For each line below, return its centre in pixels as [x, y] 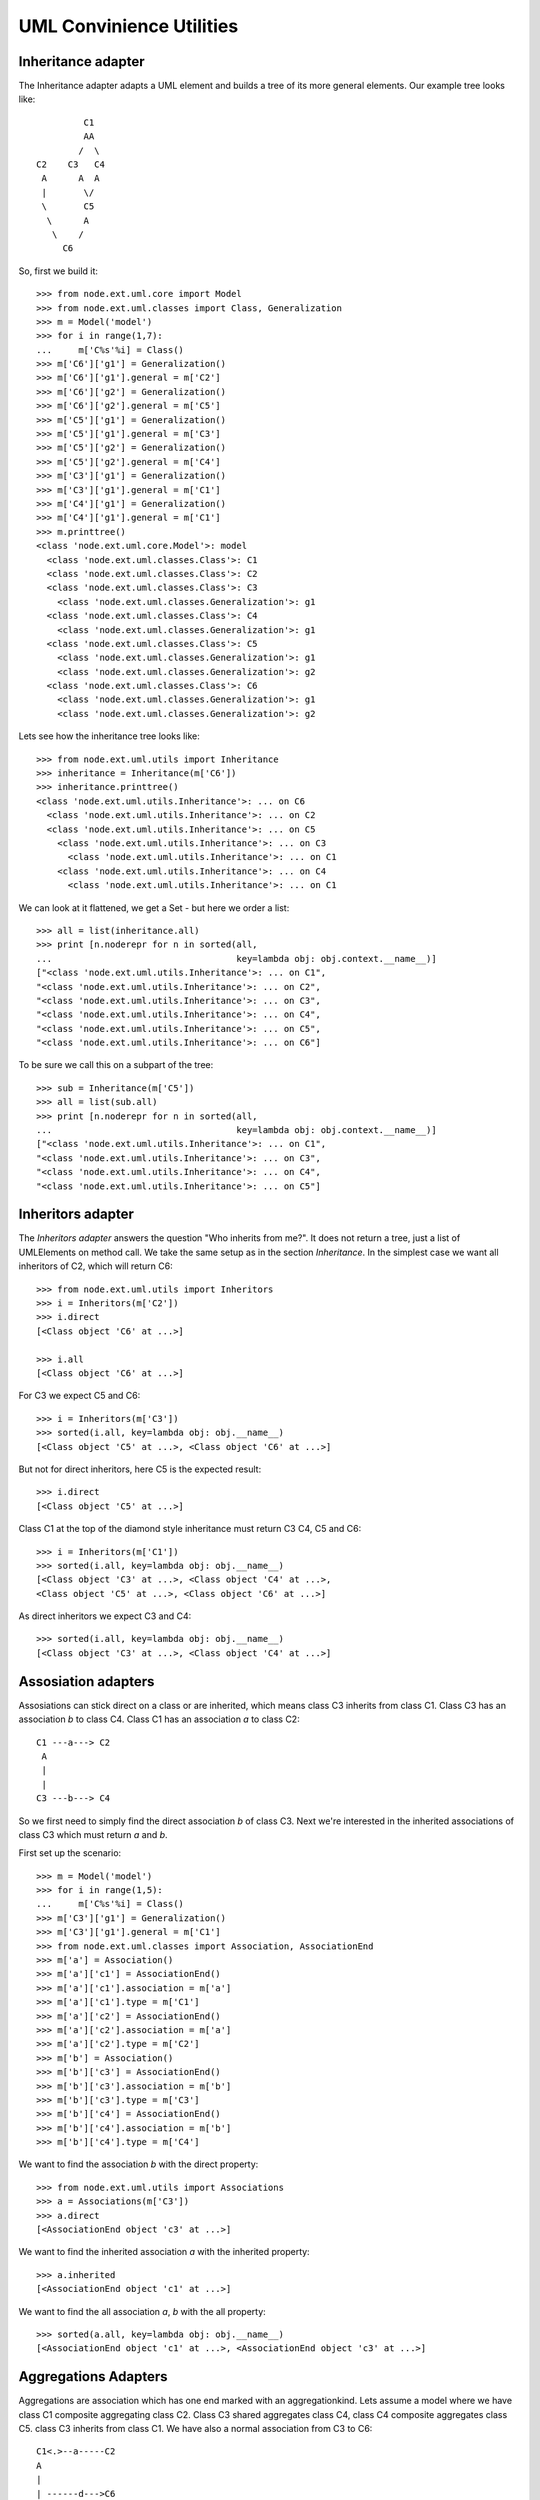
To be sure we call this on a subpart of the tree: [116, 1065]
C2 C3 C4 [70, 164]
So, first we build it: [58, 271]
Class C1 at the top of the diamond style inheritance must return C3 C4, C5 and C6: [190, 1529]
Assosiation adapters [86, 1681]
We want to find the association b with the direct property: [138, 2164]
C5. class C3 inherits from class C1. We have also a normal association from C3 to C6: [195, 2429]
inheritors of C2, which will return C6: [96, 1266]
